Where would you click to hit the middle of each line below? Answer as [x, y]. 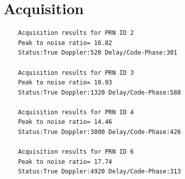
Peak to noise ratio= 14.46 [65, 122]
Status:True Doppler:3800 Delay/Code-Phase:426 [99, 132]
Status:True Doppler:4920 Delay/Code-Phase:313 [99, 172]
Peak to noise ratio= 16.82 [65, 43]
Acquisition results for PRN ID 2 [76, 33]
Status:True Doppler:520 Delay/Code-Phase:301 [98, 53]
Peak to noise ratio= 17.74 [65, 162]
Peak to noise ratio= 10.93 [65, 83]
